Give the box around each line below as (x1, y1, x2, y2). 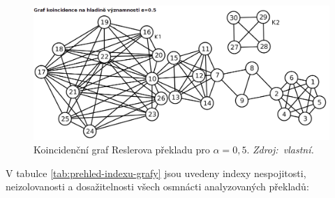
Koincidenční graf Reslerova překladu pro (33, 142, 210, 157)
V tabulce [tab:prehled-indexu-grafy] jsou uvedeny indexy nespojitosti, (6, 165, 306, 180)
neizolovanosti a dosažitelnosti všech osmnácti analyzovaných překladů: (6, 179, 309, 194)
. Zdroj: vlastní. (246, 142, 314, 157)
